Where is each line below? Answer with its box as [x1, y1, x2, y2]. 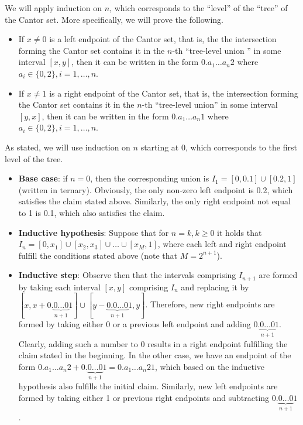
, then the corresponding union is [90, 172, 209, 184]
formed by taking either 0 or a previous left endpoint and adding [18, 318, 251, 330]
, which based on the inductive [154, 360, 265, 372]
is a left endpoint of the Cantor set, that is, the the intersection [49, 33, 277, 45]
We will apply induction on [5, 2, 102, 13]
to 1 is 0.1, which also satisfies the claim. [18, 206, 165, 218]
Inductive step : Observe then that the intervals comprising [18, 269, 236, 281]
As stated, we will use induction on [5, 140, 130, 153]
